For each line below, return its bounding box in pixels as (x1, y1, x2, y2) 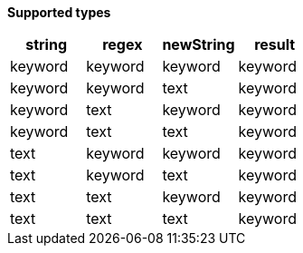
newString (162, 35, 235, 54)
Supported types (7, 5, 111, 20)
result (254, 35, 296, 54)
